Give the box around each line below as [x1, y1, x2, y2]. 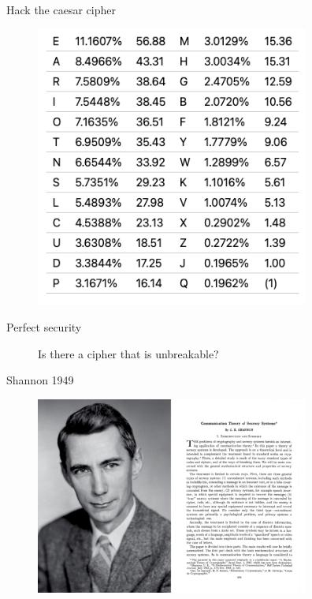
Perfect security [6, 319, 82, 335]
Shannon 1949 [6, 372, 74, 388]
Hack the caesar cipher [6, 2, 116, 17]
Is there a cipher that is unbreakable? [38, 345, 219, 361]
